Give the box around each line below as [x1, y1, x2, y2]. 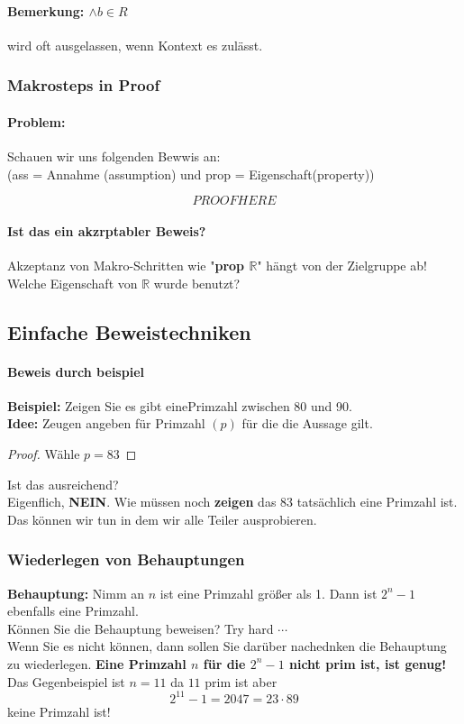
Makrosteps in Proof [7, 74, 160, 96]
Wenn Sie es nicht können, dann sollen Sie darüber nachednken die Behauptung [7, 637, 447, 655]
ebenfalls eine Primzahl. [7, 601, 139, 620]
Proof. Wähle [7, 444, 80, 463]
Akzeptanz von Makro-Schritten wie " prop [7, 256, 245, 275]
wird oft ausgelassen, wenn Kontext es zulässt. [7, 35, 263, 54]
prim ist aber [205, 672, 277, 691]
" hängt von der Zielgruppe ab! [257, 256, 427, 275]
